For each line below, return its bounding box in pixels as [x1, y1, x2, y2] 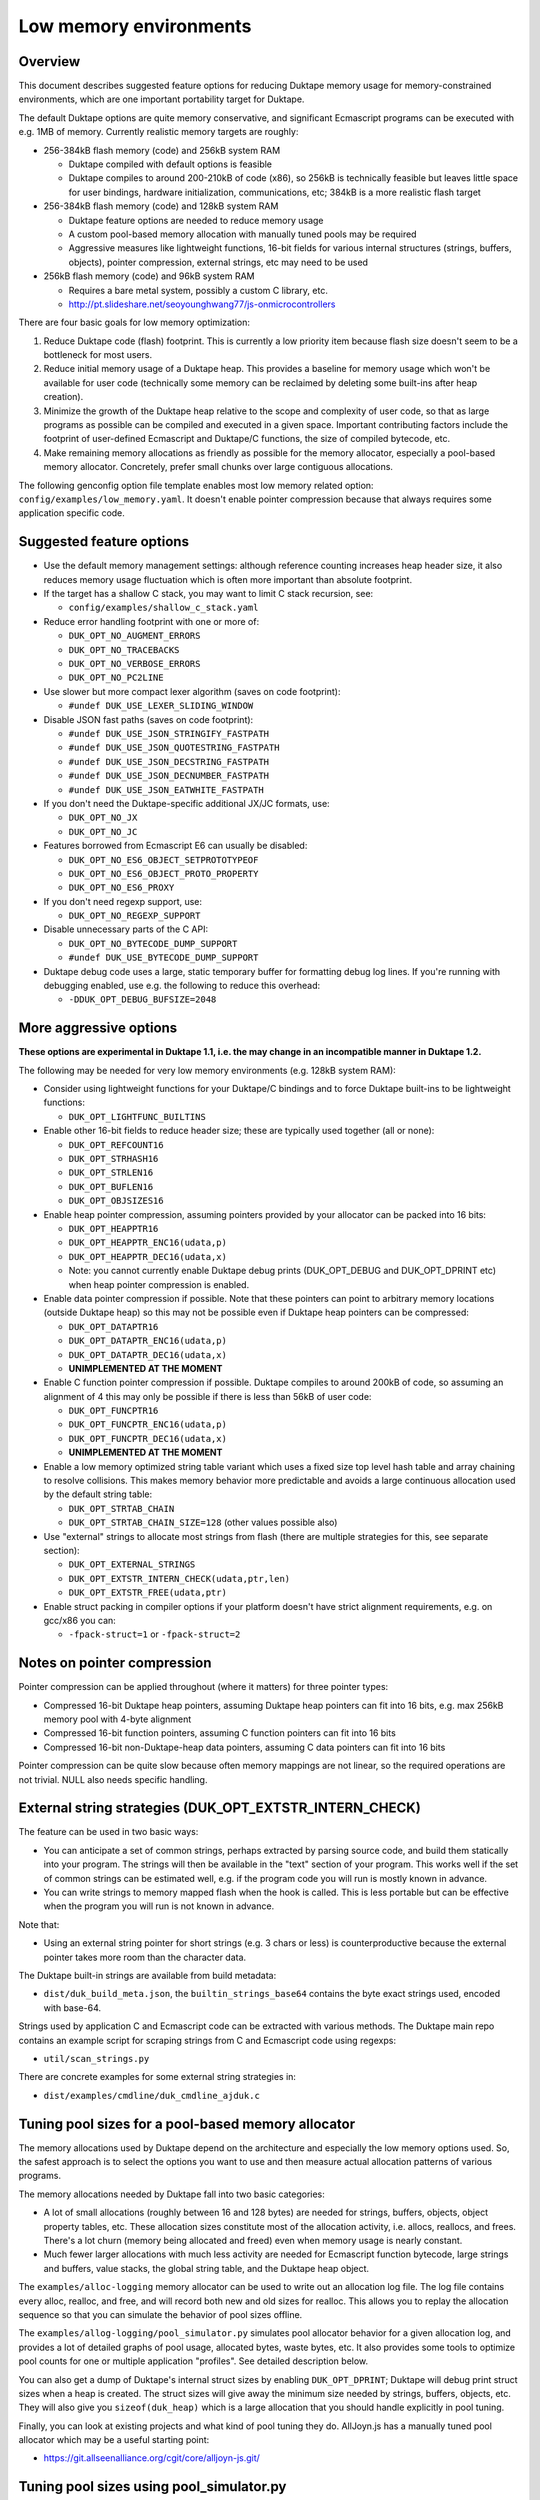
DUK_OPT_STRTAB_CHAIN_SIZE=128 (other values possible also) [68, 1516, 338, 1529]
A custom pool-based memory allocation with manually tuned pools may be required [68, 228, 417, 240]
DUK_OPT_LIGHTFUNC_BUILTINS [68, 1111, 207, 1122]
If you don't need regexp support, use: [43, 895, 203, 907]
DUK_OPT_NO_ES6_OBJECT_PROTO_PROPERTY [68, 868, 259, 879]
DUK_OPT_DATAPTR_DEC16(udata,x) [68, 1349, 227, 1360]
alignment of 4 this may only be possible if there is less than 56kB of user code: [43, 1390, 372, 1402]
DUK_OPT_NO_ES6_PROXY [68, 882, 175, 894]
